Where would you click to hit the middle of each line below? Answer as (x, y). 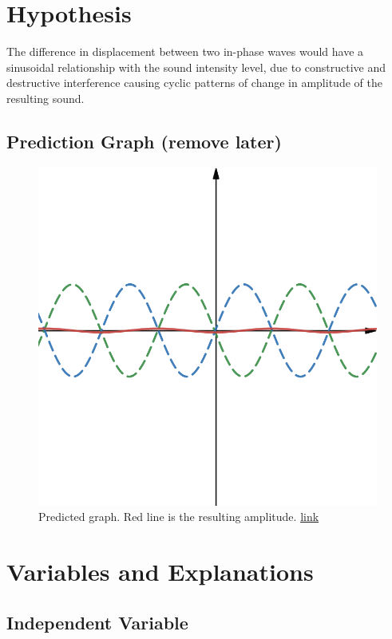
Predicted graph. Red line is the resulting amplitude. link (179, 517)
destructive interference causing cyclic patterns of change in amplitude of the (194, 83)
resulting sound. (46, 98)
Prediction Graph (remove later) (144, 141)
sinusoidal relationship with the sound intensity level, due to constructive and (196, 67)
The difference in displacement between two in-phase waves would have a (185, 51)
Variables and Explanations (160, 572)
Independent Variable (97, 622)
